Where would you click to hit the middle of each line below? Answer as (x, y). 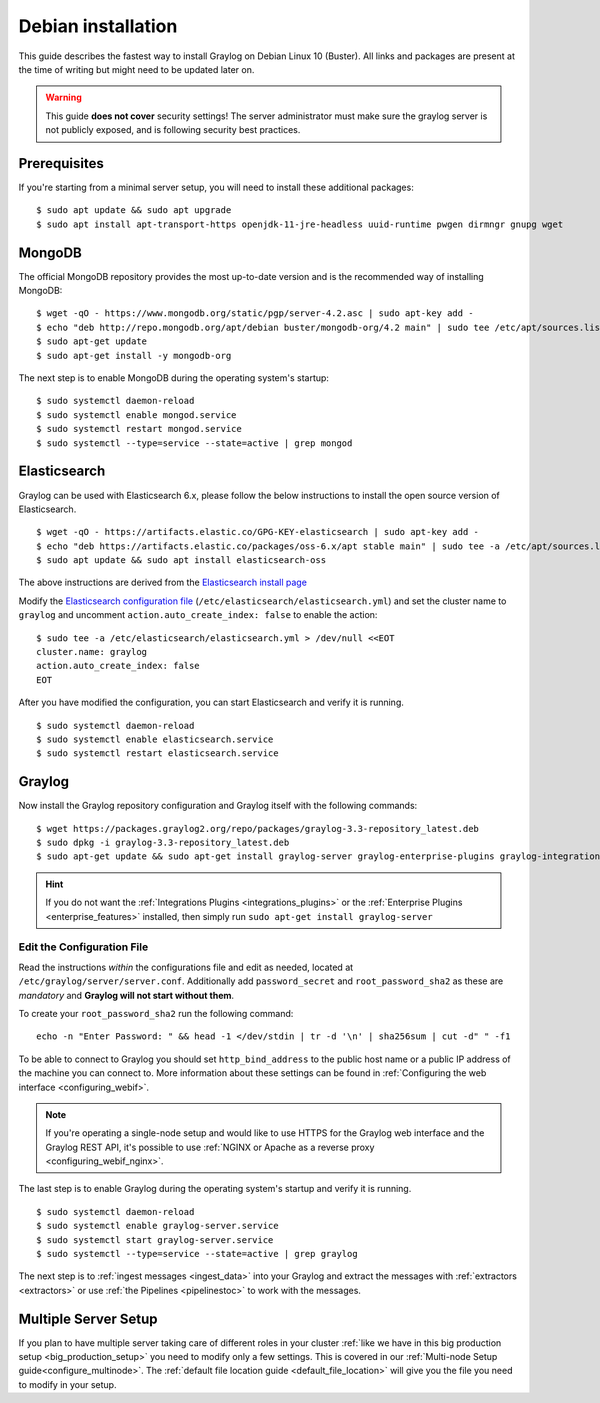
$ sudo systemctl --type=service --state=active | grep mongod (194, 443)
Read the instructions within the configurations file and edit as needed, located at (186, 967)
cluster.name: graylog (92, 652)
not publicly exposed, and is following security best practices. (173, 130)
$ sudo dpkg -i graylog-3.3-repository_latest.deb (163, 843)
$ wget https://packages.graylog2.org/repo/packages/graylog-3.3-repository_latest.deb (258, 828)
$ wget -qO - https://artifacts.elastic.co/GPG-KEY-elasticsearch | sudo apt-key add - (258, 532)
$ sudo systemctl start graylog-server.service (155, 1239)
